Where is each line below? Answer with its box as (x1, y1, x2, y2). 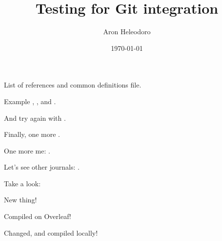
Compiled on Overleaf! (4, 211, 71, 221)
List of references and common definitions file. (4, 80, 141, 90)
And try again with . (4, 112, 66, 123)
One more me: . (4, 145, 50, 155)
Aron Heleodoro (103, 26, 151, 37)
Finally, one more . (4, 129, 60, 139)
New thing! (4, 195, 37, 205)
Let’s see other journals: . (4, 162, 80, 172)
